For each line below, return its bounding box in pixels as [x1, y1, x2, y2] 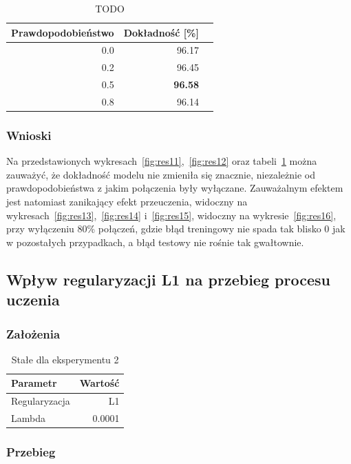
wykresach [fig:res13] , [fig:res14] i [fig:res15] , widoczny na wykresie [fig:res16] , [6, 208, 337, 222]
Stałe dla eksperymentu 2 [11, 352, 119, 366]
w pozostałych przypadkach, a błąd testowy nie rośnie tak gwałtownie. [6, 234, 304, 249]
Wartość [79, 376, 120, 390]
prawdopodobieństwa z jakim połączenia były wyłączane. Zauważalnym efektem [6, 181, 343, 195]
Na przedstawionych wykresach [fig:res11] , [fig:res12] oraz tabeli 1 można [6, 154, 317, 168]
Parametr [11, 376, 57, 390]
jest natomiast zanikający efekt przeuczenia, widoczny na [6, 194, 248, 209]
